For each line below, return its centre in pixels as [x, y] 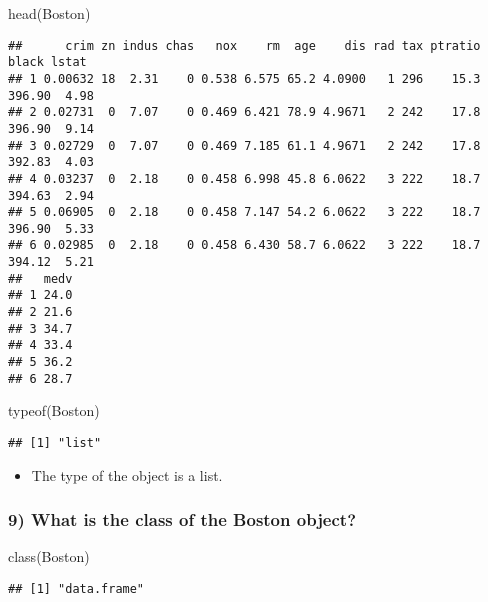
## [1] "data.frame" [76, 589]
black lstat [47, 62]
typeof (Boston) [54, 410]
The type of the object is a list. [127, 474]
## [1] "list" [55, 442]
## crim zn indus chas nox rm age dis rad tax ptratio [244, 45]
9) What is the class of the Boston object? [182, 519]
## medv [40, 278]
